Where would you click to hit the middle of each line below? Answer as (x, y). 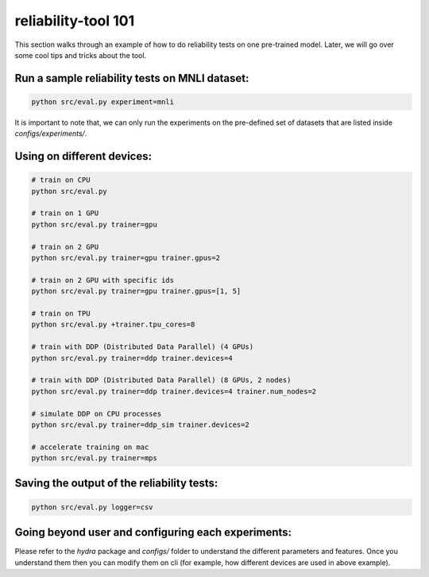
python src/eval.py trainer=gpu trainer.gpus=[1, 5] (136, 291)
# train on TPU (61, 314)
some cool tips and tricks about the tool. (81, 55)
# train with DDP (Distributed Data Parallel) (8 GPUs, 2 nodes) (161, 380)
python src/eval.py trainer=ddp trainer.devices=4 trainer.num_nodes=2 (174, 391)
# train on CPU (61, 180)
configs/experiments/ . (51, 134)
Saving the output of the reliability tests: (116, 484)
